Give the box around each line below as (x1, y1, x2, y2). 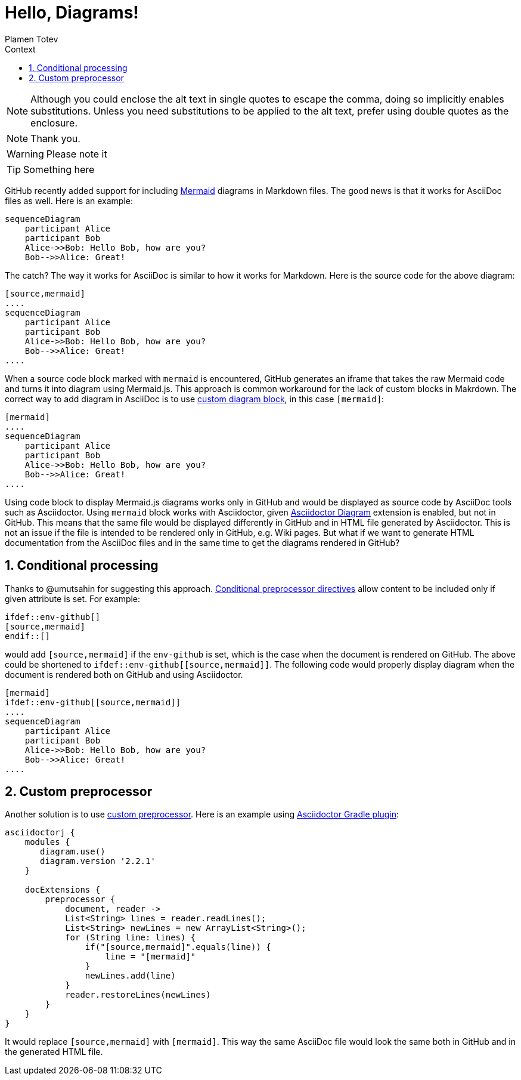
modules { (24, 837, 70, 847)
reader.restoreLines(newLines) (65, 990, 211, 1000)
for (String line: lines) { (65, 933, 196, 943)
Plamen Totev (5, 33, 58, 44)
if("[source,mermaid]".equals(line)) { (85, 942, 271, 952)
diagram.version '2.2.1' (40, 856, 156, 866)
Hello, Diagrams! (5, 2, 139, 23)
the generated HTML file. (5, 1047, 103, 1057)
